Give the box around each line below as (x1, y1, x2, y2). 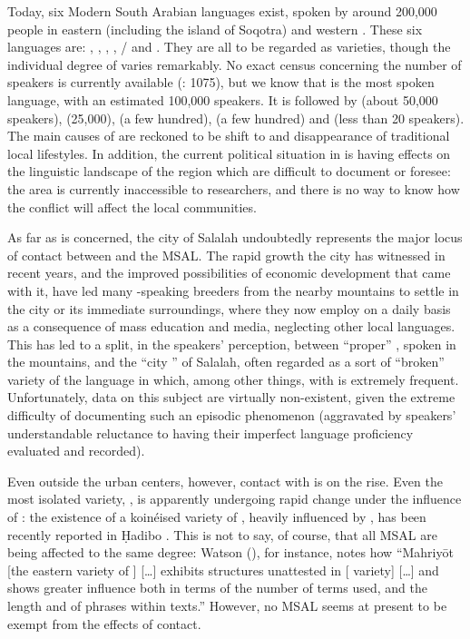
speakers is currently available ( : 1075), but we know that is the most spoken (7, 73, 435, 92)
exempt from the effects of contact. (7, 614, 201, 633)
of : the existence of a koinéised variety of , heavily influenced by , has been (7, 507, 426, 526)
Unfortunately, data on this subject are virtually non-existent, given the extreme (7, 388, 455, 407)
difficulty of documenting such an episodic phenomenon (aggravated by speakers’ (7, 406, 456, 425)
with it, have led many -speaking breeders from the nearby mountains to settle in (7, 280, 459, 300)
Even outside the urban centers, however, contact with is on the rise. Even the (7, 471, 443, 490)
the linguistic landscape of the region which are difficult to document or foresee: (7, 162, 451, 181)
